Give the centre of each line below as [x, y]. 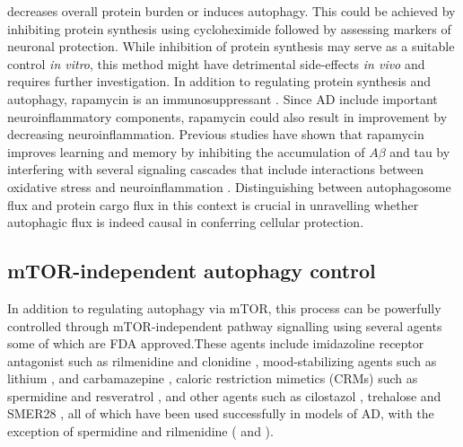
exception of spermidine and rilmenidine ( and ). [140, 431]
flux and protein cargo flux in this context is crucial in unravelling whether [213, 204]
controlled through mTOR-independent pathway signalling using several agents [225, 325]
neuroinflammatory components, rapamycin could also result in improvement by [227, 116]
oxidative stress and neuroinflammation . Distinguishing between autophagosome [229, 186]
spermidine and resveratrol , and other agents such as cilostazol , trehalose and [224, 395]
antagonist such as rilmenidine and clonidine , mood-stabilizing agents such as [222, 360]
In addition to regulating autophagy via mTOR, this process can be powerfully [224, 307]
